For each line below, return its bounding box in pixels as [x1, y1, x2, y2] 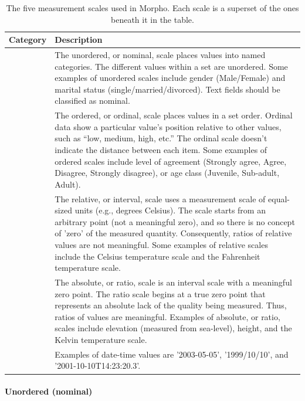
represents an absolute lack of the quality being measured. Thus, [55, 299, 287, 311]
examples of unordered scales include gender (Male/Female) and [55, 72, 286, 84]
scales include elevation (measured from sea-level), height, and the [55, 322, 292, 334]
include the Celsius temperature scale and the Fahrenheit [55, 250, 260, 262]
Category [9, 33, 47, 46]
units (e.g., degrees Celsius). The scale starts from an [74, 204, 266, 216]
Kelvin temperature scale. [55, 334, 147, 346]
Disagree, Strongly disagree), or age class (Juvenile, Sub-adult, [55, 166, 280, 179]
